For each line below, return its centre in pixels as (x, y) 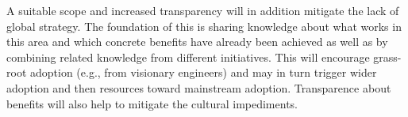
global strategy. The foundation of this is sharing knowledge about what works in (204, 26)
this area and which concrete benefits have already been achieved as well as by (197, 42)
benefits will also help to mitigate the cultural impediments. (152, 103)
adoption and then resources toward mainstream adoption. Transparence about (199, 87)
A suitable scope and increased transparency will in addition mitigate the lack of (203, 10)
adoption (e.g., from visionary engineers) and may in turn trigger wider (203, 72)
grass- (387, 57)
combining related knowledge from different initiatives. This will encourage (188, 57)
